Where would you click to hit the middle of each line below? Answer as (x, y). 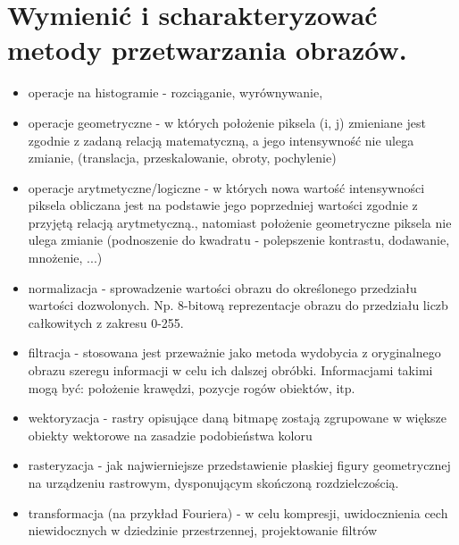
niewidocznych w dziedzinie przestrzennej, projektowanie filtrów (203, 530)
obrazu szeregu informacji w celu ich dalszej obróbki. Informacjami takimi (230, 370)
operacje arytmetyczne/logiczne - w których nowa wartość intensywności (226, 187)
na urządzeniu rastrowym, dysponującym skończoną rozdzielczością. (213, 482)
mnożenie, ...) (65, 258)
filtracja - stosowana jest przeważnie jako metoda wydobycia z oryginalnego (234, 352)
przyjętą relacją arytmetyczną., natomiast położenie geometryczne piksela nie (240, 222)
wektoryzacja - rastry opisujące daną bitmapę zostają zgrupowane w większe (238, 418)
